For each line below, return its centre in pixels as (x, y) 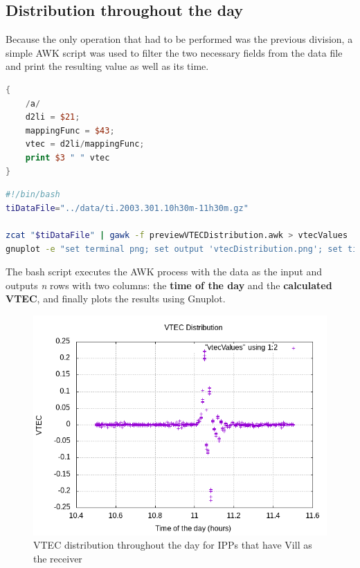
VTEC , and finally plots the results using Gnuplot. (116, 299)
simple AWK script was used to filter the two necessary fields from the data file (174, 52)
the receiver (58, 559)
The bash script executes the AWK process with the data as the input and (164, 272)
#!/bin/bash (33, 195)
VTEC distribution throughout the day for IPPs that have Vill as (173, 545)
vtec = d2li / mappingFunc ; (85, 144)
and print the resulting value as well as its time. (107, 66)
